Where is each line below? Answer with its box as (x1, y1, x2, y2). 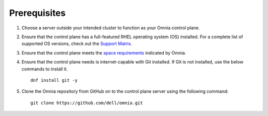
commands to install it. (21, 66, 68, 72)
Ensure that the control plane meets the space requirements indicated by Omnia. (21, 50, 186, 56)
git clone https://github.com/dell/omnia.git (30, 100, 143, 106)
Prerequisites (9, 7, 66, 18)
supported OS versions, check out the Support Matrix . (21, 41, 133, 47)
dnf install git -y (30, 77, 78, 83)
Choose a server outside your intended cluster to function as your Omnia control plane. (21, 25, 200, 31)
